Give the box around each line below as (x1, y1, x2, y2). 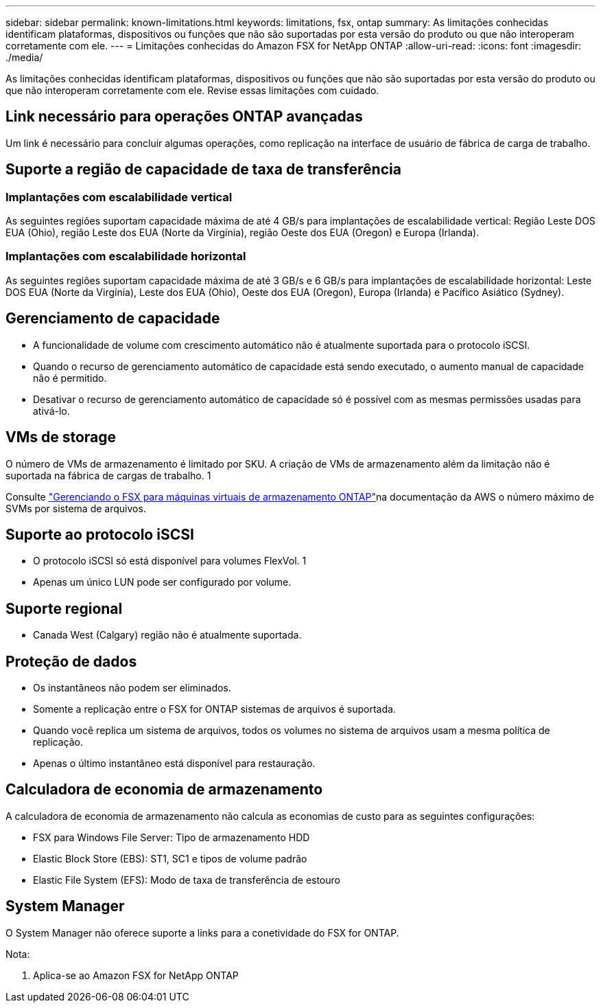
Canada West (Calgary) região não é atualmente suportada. (33, 629, 302, 641)
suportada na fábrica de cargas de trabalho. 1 (5, 469, 211, 481)
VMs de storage (5, 428, 117, 446)
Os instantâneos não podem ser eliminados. (33, 682, 231, 694)
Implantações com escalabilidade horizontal (5, 249, 246, 264)
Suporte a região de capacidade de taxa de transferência (5, 161, 401, 179)
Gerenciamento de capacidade (5, 310, 220, 328)
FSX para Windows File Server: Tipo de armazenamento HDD (33, 831, 310, 843)
